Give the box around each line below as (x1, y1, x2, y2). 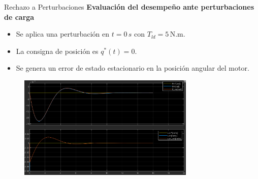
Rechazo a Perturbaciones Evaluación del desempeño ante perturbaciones (4, 2, 254, 12)
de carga (4, 11, 35, 22)
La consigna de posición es (16, 45, 99, 56)
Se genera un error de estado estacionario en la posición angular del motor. (16, 63, 249, 73)
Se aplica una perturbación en (16, 28, 110, 39)
